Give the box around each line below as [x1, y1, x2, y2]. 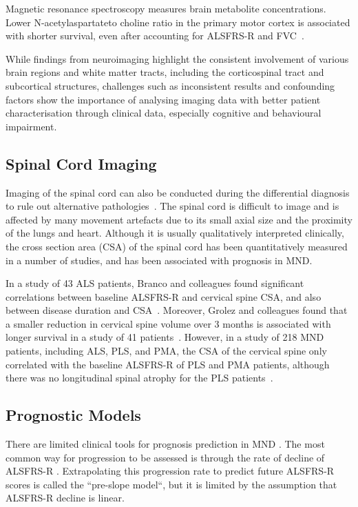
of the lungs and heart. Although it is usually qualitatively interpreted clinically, [6, 226, 344, 240]
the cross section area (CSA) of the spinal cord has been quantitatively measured [6, 239, 348, 253]
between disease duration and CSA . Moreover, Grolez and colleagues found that [6, 303, 348, 317]
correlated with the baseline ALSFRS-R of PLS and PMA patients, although [6, 357, 330, 371]
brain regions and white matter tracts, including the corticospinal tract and [6, 65, 324, 79]
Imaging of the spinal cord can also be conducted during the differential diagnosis [6, 185, 350, 199]
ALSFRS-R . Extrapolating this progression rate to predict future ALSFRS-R [6, 464, 335, 478]
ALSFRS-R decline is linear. [6, 490, 125, 505]
